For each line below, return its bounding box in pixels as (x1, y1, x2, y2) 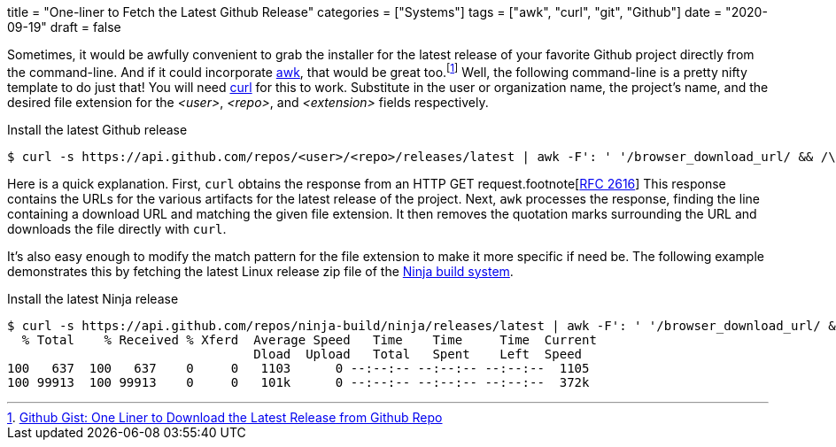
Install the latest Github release (7, 121, 188, 137)
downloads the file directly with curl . (7, 220, 227, 236)
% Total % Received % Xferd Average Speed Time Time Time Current (21, 332, 597, 347)
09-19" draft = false (7, 19, 121, 35)
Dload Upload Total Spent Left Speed (253, 346, 583, 361)
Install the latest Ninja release (7, 290, 179, 306)
